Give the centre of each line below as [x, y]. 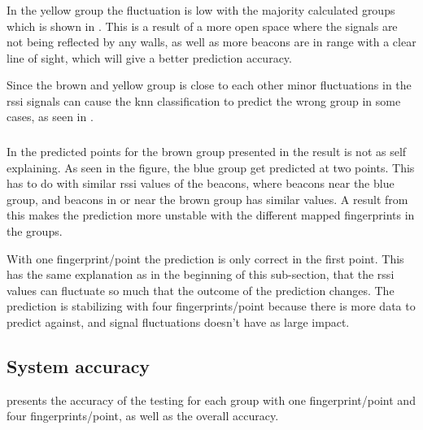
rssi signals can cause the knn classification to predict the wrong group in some [204, 100]
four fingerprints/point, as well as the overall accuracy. [143, 416]
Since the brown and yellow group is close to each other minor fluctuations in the [209, 85]
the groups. [35, 230]
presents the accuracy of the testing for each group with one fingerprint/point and [211, 400]
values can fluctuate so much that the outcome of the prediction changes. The [201, 290]
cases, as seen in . [50, 117]
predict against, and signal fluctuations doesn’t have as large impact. [178, 321]
